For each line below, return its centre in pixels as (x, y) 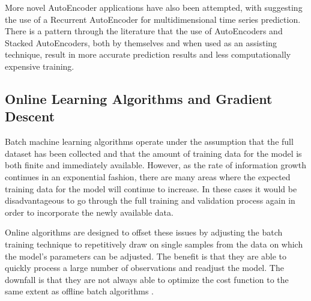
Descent (30, 116)
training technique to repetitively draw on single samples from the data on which (154, 244)
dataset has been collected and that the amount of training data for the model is (153, 153)
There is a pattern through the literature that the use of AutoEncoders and (144, 31)
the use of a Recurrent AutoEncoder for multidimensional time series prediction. (153, 19)
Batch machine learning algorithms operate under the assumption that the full (149, 141)
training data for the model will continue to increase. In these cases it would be (151, 188)
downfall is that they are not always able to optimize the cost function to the (147, 279)
